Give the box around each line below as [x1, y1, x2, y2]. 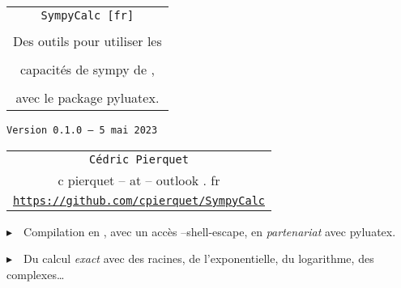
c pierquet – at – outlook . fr [58, 170, 220, 189]
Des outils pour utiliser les [13, 32, 162, 50]
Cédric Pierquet [89, 152, 189, 166]
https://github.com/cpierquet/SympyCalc [13, 193, 265, 207]
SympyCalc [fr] [41, 9, 134, 22]
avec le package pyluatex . [15, 88, 160, 107]
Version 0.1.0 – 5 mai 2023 [6, 125, 158, 136]
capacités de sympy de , [19, 60, 155, 78]
